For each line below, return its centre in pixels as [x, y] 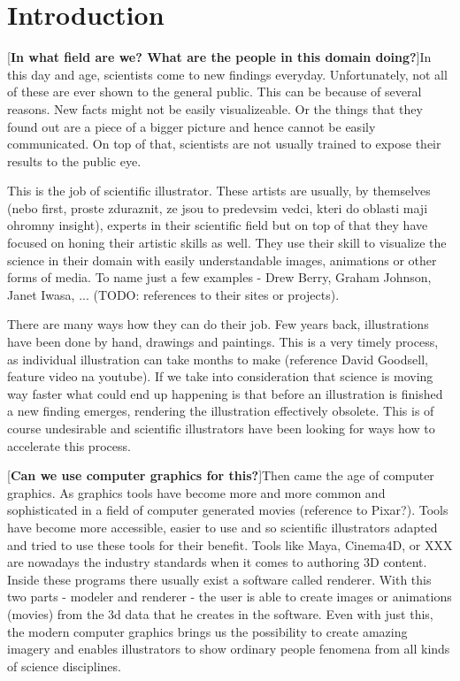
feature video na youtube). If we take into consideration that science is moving [220, 376]
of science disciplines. [64, 666]
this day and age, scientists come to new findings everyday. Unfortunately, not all [227, 74]
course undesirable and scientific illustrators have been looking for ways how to [221, 428]
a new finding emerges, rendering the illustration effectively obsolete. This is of [221, 411]
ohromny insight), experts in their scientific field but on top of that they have [218, 225]
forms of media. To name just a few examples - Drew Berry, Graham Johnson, [219, 277]
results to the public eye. [74, 161]
